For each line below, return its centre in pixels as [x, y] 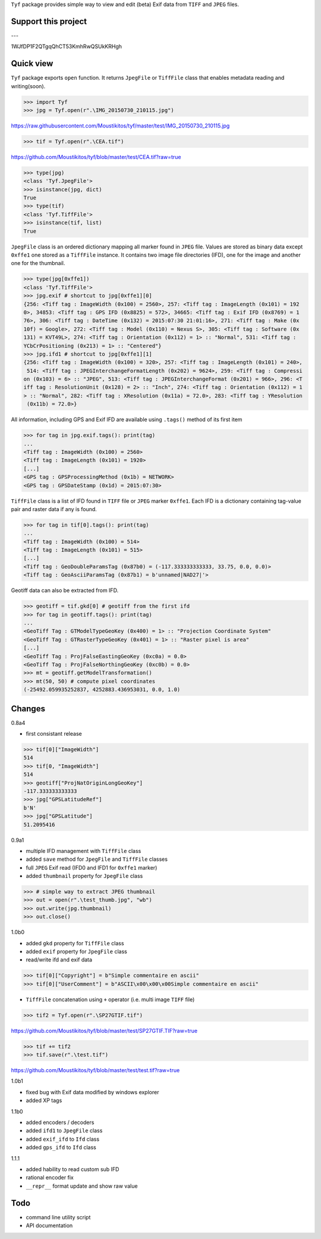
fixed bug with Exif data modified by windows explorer [92, 1092]
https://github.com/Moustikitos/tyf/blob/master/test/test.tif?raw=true [95, 1070]
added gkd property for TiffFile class [75, 943]
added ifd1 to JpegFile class [64, 1131]
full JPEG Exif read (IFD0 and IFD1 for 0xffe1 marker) [92, 867]
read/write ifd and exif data [59, 960]
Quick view [32, 63]
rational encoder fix [50, 1178]
